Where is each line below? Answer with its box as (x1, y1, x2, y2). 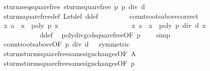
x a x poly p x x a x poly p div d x (3, 20, 206, 30)
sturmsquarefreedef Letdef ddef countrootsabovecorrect (3, 11, 198, 21)
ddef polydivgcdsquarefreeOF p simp (40, 29, 170, 39)
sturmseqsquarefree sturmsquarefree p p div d (3, 1, 145, 11)
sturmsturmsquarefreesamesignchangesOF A (3, 48, 136, 58)
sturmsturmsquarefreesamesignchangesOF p (3, 58, 135, 68)
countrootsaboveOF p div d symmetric (3, 39, 130, 49)
